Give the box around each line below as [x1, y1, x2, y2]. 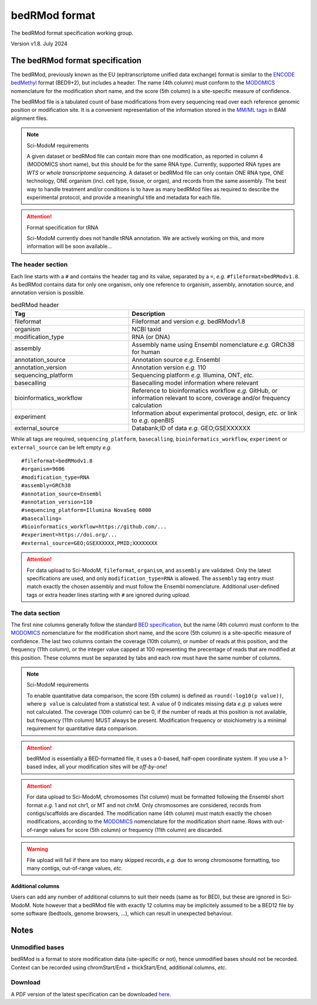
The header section [11, 261, 68, 269]
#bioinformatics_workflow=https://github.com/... [21, 524, 167, 530]
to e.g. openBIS [131, 417, 174, 425]
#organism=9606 [21, 465, 65, 472]
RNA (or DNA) [131, 333, 170, 341]
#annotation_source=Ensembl [21, 490, 102, 497]
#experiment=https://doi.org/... [21, 531, 117, 538]
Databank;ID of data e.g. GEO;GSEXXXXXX [131, 424, 251, 432]
